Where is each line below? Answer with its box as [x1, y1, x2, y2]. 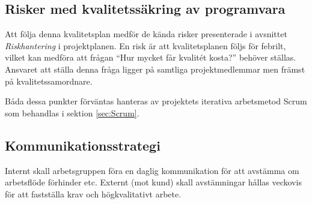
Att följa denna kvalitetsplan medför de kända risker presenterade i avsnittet [5, 28, 287, 40]
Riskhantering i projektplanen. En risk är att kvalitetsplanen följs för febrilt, [5, 39, 286, 52]
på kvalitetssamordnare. [5, 74, 93, 87]
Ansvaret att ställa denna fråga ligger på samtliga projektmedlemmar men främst [5, 62, 305, 75]
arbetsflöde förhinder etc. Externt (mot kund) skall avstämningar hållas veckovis [5, 176, 302, 188]
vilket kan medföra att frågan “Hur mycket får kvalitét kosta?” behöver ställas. [5, 51, 296, 64]
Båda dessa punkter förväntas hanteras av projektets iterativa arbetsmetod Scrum [5, 95, 307, 107]
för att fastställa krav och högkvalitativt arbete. [5, 187, 182, 200]
